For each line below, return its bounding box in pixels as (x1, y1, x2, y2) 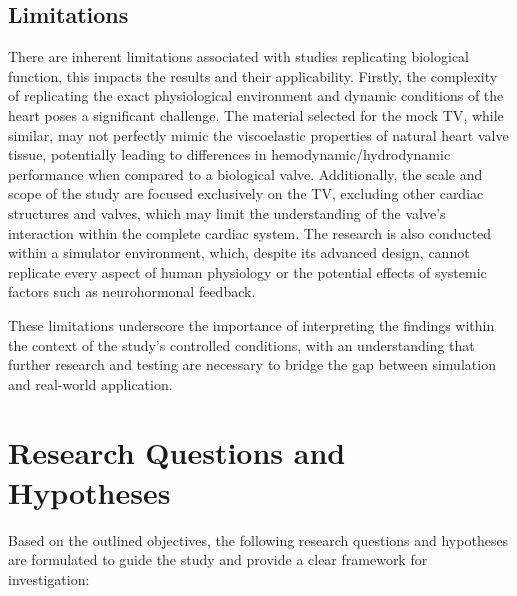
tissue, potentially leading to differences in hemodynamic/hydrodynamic (8, 144, 451, 165)
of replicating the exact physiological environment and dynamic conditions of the (8, 85, 504, 106)
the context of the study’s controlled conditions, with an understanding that (8, 334, 475, 355)
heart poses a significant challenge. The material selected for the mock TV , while (8, 104, 504, 125)
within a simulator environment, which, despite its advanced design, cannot (8, 242, 470, 263)
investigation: (8, 568, 90, 589)
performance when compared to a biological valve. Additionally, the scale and (8, 163, 483, 184)
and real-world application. (8, 373, 173, 394)
